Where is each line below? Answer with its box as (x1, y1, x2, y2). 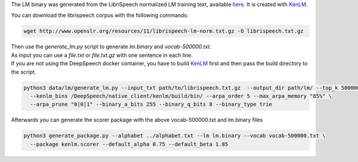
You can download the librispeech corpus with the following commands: (11, 12, 189, 19)
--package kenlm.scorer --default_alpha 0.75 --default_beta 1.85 (30, 140, 229, 148)
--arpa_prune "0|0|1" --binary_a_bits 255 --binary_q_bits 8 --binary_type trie (30, 101, 273, 108)
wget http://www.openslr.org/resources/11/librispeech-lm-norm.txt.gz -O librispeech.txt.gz (23, 27, 304, 35)
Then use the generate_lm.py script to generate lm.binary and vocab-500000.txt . (11, 43, 212, 50)
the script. (11, 68, 36, 75)
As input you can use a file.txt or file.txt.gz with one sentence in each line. (11, 51, 193, 59)
